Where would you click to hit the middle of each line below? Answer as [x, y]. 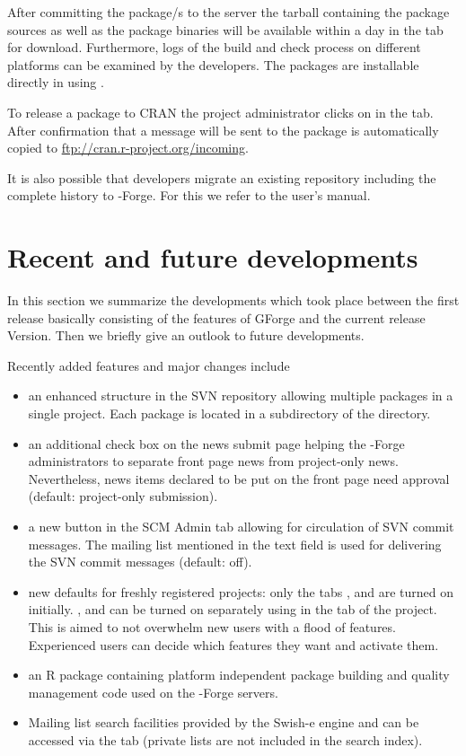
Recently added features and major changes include [149, 365]
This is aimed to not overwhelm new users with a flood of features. [212, 626]
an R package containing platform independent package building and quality [239, 675]
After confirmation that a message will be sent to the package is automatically [223, 130]
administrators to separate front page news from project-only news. [213, 461]
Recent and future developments [213, 257]
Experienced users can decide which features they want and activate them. [233, 644]
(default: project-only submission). [123, 496]
